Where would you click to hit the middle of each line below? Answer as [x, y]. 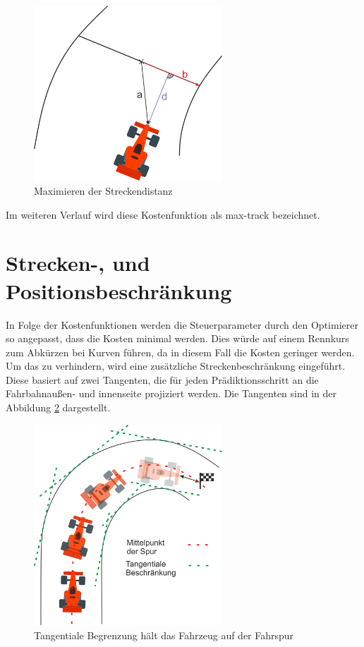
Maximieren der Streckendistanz [103, 191]
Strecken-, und [78, 263]
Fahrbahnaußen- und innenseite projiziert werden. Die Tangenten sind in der [171, 393]
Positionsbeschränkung [119, 290]
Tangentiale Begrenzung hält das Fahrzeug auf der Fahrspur [164, 635]
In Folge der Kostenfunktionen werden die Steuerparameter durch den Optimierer [182, 324]
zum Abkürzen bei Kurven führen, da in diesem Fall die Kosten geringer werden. [180, 352]
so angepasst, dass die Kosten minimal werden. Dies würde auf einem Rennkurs [177, 338]
